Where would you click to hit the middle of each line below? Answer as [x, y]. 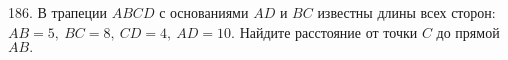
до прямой [468, 31]
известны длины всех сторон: [406, 12]
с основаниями [204, 12]
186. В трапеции [58, 12]
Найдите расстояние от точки [328, 31]
